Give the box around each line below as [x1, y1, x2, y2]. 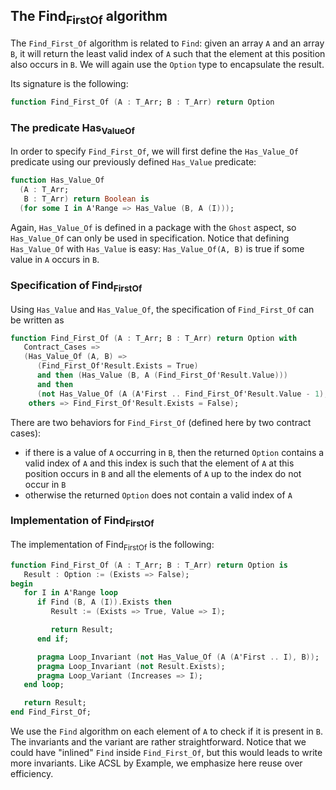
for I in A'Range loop [23, 588, 118, 598]
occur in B [24, 478, 67, 490]
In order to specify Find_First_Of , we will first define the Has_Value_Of [10, 145, 299, 158]
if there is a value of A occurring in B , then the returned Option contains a [24, 446, 325, 458]
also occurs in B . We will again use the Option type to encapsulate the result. [10, 59, 325, 70]
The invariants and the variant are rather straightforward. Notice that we [10, 736, 307, 748]
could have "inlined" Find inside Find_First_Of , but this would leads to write [10, 747, 323, 759]
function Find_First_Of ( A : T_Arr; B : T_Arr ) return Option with [10, 333, 298, 343]
